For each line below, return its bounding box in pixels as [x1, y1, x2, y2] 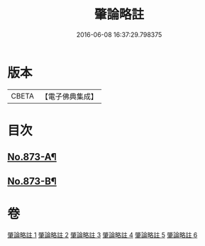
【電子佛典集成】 [40, 91, 98, 101]
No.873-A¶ [7, 151, 57, 163]
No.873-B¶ [7, 175, 57, 187]
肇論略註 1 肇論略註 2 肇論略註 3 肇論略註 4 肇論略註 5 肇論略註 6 [7, 230, 198, 239]
